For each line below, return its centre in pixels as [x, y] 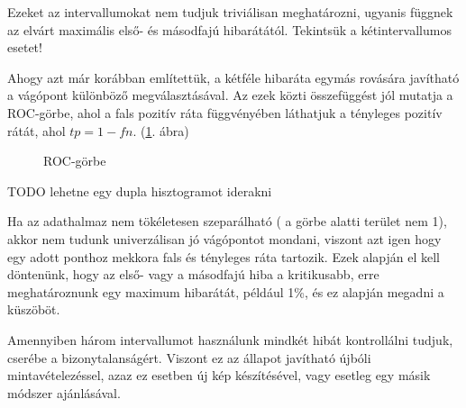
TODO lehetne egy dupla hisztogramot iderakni [140, 190]
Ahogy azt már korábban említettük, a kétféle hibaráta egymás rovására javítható [233, 77]
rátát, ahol [37, 130]
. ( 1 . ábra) [161, 130]
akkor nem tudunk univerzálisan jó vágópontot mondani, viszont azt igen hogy [224, 238]
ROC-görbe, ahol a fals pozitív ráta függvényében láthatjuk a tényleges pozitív [225, 112]
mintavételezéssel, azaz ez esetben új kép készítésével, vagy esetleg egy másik [219, 375]
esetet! [25, 47]
